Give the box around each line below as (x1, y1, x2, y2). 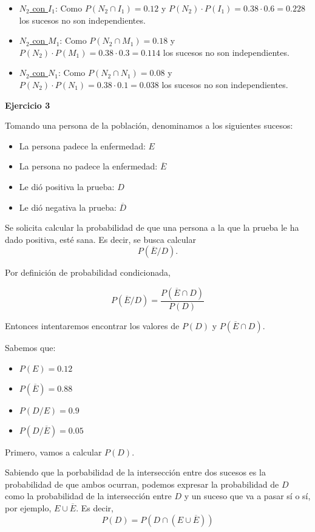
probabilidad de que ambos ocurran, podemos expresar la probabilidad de (5, 477, 279, 490)
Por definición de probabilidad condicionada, (5, 266, 171, 279)
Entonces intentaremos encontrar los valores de (5, 319, 180, 332)
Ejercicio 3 (5, 98, 50, 111)
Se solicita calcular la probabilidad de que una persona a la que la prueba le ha (5, 221, 299, 234)
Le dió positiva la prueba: (19, 180, 115, 193)
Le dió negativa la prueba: (19, 200, 117, 213)
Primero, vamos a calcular (5, 445, 102, 458)
